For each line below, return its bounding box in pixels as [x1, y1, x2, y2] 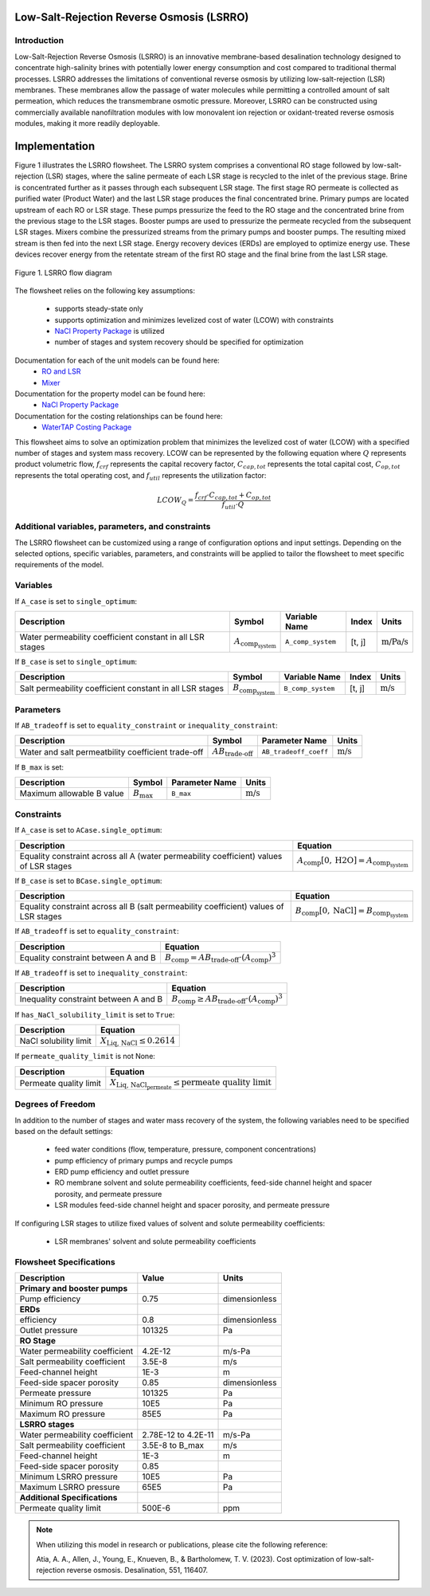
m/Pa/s [381, 636, 409, 647]
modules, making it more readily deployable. [14, 119, 161, 128]
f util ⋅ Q [221, 500, 244, 511]
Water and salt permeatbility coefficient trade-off [19, 746, 204, 757]
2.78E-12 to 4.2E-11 [142, 1429, 214, 1441]
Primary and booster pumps [19, 1283, 128, 1294]
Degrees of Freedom [14, 1099, 96, 1110]
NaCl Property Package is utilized [54, 327, 165, 336]
